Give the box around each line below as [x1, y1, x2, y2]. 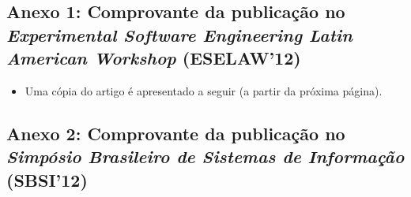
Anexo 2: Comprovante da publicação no [6, 121, 345, 145]
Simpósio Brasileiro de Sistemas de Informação [6, 144, 405, 169]
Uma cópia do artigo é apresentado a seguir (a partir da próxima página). [25, 82, 383, 98]
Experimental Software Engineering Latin [6, 22, 353, 46]
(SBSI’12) [6, 167, 88, 191]
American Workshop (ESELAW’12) [6, 46, 301, 70]
